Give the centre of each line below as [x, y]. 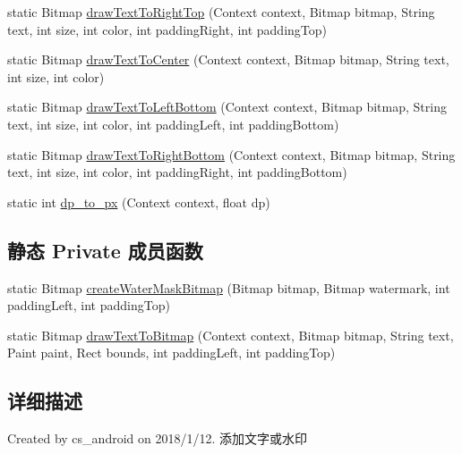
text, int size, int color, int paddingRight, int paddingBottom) [177, 172]
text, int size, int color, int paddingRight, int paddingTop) [167, 29]
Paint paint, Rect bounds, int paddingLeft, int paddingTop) [171, 353]
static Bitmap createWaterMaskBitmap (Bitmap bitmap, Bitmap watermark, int [229, 287]
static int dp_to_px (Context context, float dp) [139, 202]
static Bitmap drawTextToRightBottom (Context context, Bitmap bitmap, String [231, 154]
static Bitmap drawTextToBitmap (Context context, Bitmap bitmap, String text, [231, 335]
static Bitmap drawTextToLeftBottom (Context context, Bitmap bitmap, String [227, 107]
